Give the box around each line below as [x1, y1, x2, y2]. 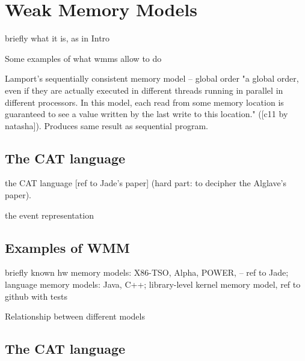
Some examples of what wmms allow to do [5, 52, 162, 64]
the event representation [5, 208, 94, 221]
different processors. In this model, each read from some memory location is [5, 96, 284, 108]
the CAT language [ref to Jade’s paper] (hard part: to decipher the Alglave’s [5, 177, 287, 189]
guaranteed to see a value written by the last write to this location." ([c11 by [5, 108, 288, 120]
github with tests [5, 290, 67, 302]
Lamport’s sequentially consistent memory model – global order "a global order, [5, 72, 299, 85]
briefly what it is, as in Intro [5, 32, 110, 44]
